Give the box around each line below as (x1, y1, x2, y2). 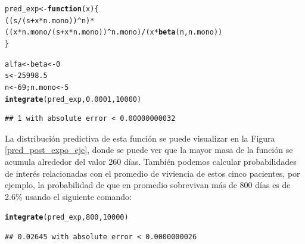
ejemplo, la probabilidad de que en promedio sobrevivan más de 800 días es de (5, 179, 291, 191)
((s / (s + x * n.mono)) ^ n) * (5, 16, 95, 25)
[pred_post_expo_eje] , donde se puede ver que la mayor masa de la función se (5, 143, 293, 156)
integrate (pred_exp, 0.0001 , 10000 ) (5, 95, 142, 104)
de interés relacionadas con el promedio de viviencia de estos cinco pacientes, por (5, 167, 300, 179)
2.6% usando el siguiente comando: (5, 190, 132, 202)
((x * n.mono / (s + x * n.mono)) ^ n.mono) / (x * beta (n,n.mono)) (5, 28, 223, 37)
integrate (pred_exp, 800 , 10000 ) (5, 213, 129, 222)
